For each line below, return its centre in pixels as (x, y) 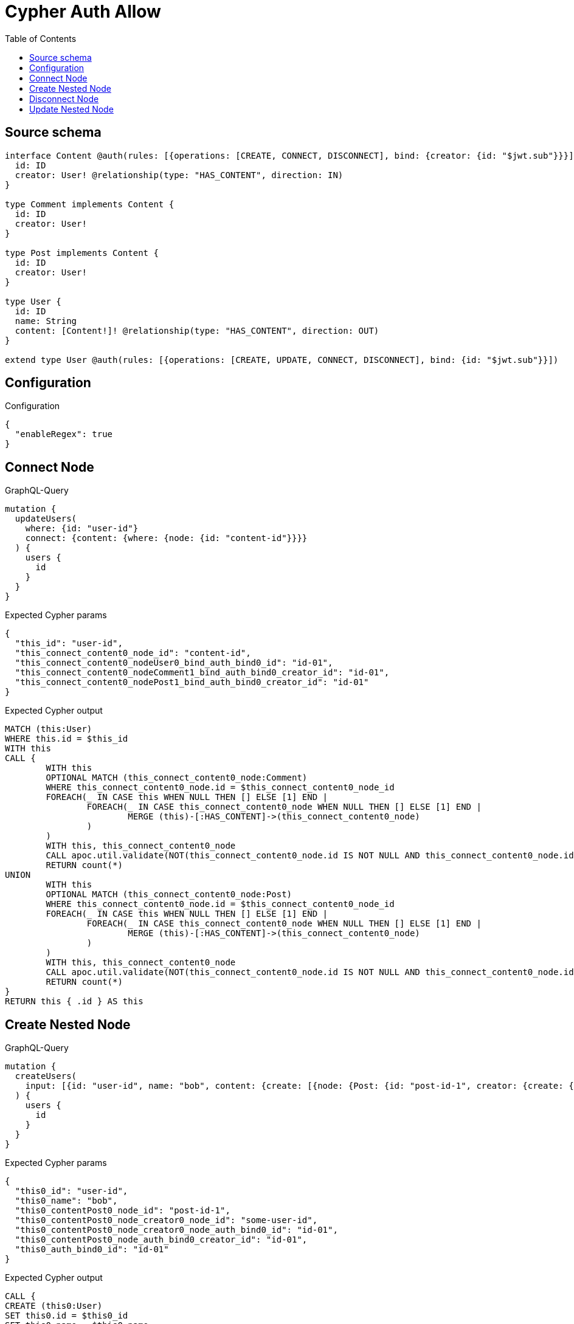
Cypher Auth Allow (83, 12)
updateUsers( (46, 519)
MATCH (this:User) (49, 729)
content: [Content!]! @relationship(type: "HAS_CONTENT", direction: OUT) (197, 330)
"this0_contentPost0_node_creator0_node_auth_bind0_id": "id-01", (176, 1230)
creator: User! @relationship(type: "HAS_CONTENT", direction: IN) (179, 175)
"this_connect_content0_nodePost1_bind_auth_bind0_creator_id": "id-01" (192, 682)
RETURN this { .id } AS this (74, 1002)
